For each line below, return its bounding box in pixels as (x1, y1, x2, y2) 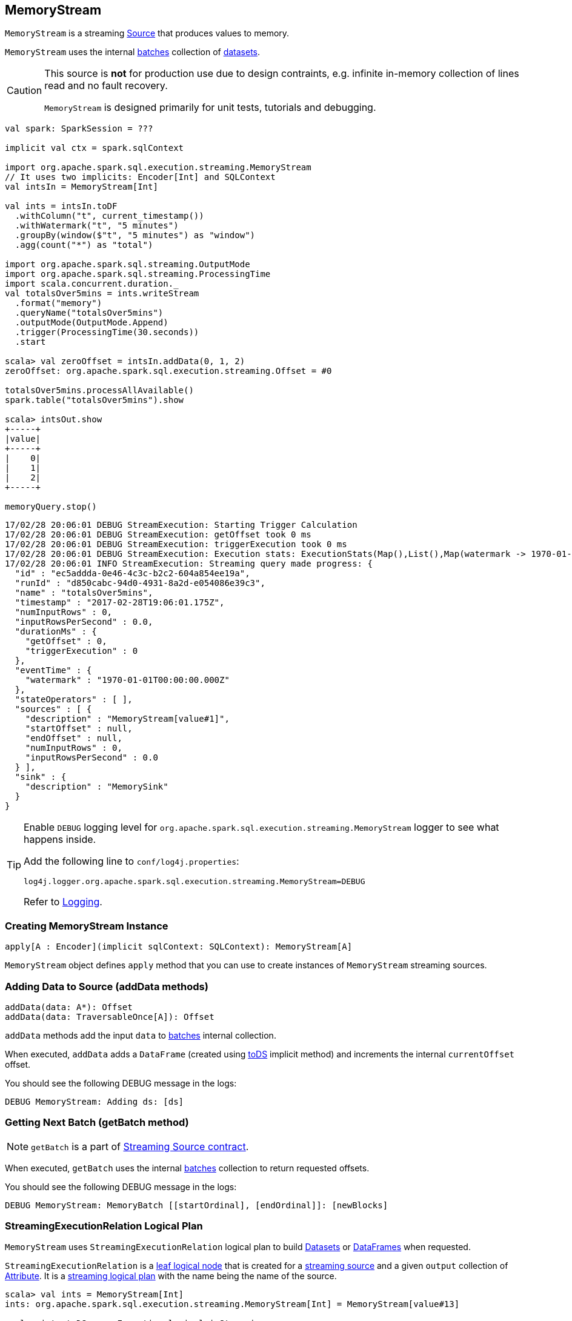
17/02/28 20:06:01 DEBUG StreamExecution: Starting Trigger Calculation (5, 520, 358, 530)
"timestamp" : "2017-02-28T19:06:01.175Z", (15, 597, 225, 608)
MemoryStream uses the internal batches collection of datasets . (5, 47, 261, 58)
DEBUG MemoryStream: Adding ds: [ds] (5, 1096, 184, 1106)
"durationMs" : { (15, 627, 97, 637)
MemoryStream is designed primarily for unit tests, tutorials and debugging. (44, 101, 376, 114)
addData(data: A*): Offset (5, 1002, 133, 1012)
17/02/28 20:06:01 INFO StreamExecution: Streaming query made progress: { (5, 559, 373, 569)
